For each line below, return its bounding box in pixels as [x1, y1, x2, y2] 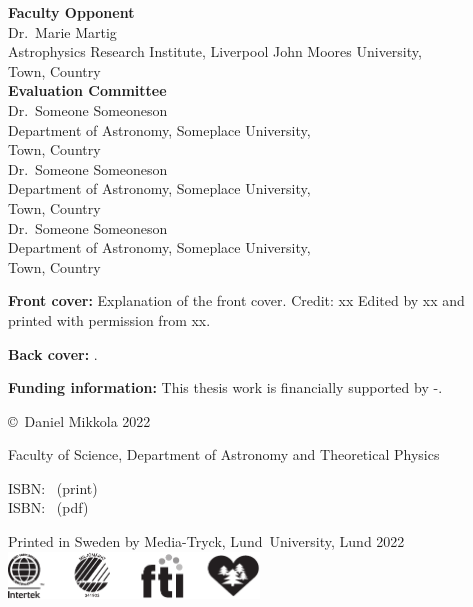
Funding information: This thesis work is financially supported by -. [8, 377, 443, 398]
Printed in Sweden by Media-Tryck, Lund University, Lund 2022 [8, 531, 405, 552]
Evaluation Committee [8, 80, 167, 101]
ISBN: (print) [8, 477, 98, 498]
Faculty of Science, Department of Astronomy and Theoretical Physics [8, 444, 440, 465]
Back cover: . [8, 343, 98, 364]
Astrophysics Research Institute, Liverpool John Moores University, [8, 41, 422, 62]
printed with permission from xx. [8, 309, 211, 330]
